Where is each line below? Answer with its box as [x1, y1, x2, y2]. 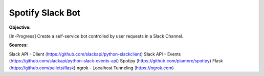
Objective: [9, 24, 31, 30]
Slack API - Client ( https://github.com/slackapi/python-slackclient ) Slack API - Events [9, 51, 181, 57]
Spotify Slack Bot [9, 7, 81, 18]
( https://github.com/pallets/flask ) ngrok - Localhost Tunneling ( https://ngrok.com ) [9, 65, 174, 71]
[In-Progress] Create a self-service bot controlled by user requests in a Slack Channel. [9, 33, 183, 39]
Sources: [9, 42, 28, 48]
